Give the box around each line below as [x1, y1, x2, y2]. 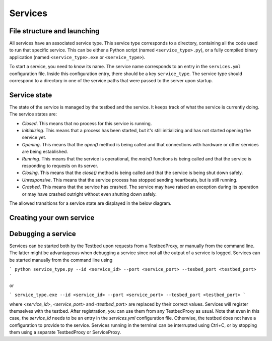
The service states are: [9, 111, 57, 117]
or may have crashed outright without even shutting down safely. [22, 191, 157, 197]
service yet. [22, 134, 46, 141]
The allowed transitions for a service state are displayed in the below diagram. [9, 200, 172, 206]
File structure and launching [9, 27, 100, 35]
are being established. [22, 149, 68, 155]
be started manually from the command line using [9, 257, 113, 263]
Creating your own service [9, 213, 95, 222]
